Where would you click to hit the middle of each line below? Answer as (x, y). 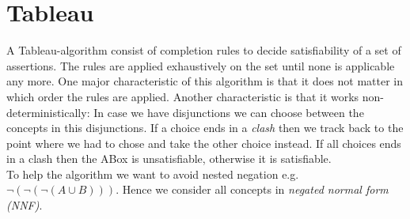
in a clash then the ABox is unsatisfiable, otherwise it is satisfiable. (169, 159)
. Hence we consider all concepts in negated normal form (252, 189)
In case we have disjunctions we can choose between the (229, 112)
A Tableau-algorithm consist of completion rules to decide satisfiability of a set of (204, 50)
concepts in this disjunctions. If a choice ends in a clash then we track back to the (205, 128)
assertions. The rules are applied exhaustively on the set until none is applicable (201, 65)
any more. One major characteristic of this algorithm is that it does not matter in (205, 81)
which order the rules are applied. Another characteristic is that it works (183, 96)
